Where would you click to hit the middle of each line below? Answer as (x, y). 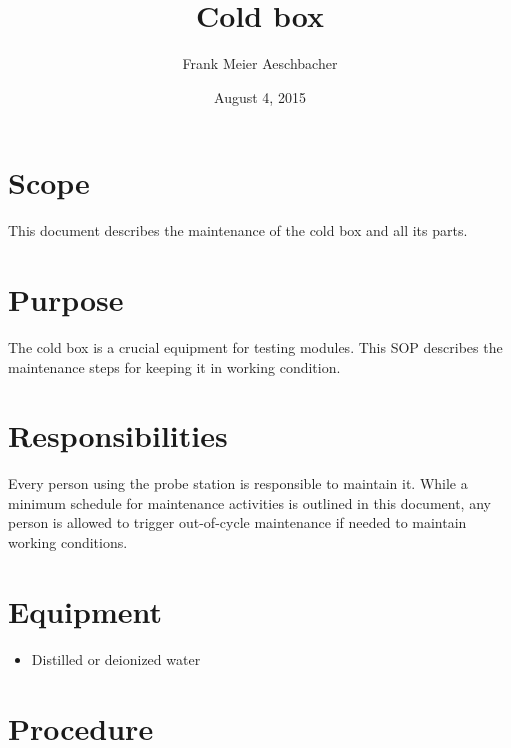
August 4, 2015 (260, 96)
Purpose (66, 299)
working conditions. (68, 542)
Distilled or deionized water (116, 658)
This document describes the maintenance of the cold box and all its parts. (238, 230)
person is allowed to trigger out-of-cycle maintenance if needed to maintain (237, 522)
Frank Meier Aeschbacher (260, 63)
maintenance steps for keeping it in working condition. (174, 366)
